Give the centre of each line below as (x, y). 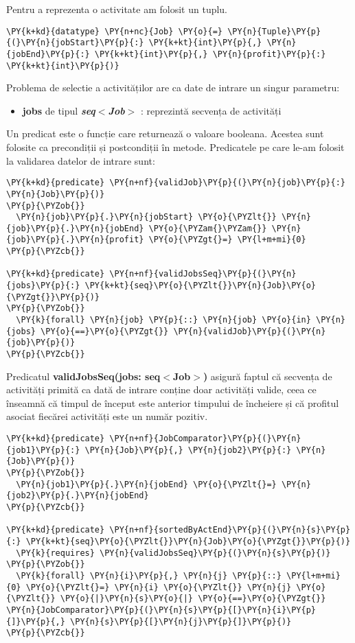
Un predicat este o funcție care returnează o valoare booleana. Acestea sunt (165, 133)
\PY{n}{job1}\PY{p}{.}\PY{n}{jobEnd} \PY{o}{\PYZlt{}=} (146, 484)
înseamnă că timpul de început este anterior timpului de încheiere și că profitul (173, 402)
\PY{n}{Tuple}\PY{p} (274, 31)
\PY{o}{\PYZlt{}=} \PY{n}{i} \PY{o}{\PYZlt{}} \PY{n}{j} (159, 587)
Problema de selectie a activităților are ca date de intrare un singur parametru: (173, 87)
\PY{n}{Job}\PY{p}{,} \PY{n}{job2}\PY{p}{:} (188, 450)
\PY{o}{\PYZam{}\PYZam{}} (208, 228)
